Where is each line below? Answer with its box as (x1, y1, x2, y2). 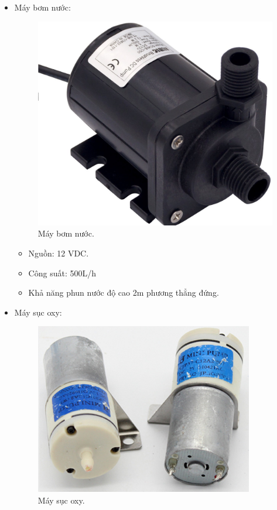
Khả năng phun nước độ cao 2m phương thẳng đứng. (28, 286, 219, 299)
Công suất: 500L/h (28, 266, 96, 279)
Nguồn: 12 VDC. (28, 247, 89, 259)
